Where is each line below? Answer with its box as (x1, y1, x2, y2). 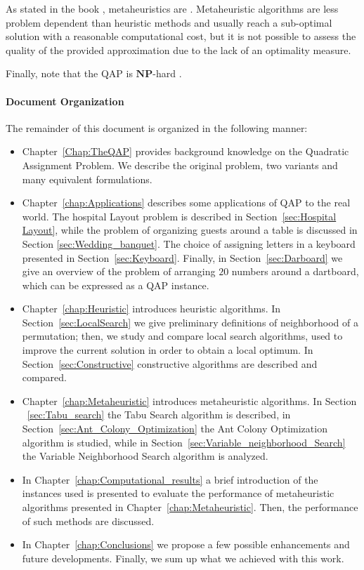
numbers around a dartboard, (231, 264, 359, 279)
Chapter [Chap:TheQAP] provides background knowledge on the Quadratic (22, 144, 349, 159)
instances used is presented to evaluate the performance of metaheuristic (22, 486, 334, 501)
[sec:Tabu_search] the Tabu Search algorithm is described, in (27, 407, 291, 422)
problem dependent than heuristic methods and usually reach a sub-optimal (6, 15, 332, 29)
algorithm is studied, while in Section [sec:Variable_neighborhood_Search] (22, 435, 346, 449)
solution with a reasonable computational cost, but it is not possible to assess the (6, 29, 356, 44)
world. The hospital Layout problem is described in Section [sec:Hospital (22, 208, 337, 223)
